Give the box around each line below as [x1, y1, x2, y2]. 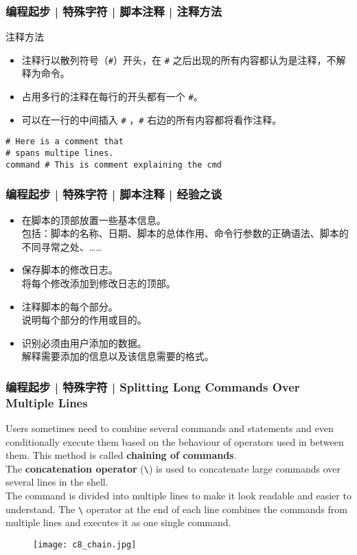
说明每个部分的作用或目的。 [21, 313, 147, 327]
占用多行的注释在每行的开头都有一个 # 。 [21, 89, 203, 104]
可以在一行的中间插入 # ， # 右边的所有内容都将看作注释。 [21, 112, 282, 126]
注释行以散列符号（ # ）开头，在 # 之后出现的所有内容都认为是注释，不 [21, 52, 336, 67]
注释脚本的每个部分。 [21, 299, 118, 313]
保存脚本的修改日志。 [21, 262, 118, 277]
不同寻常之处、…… [21, 239, 102, 253]
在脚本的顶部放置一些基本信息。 [21, 212, 166, 227]
